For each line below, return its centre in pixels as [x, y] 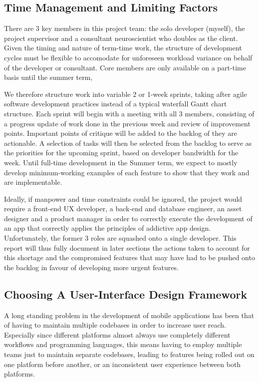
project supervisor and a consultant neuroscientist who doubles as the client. [121, 38]
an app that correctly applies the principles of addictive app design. [108, 228]
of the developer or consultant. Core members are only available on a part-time [125, 67]
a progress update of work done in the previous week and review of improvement [127, 123]
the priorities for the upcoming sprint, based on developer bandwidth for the [121, 153]
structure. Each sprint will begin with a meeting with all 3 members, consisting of [129, 113]
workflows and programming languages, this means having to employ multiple [123, 344]
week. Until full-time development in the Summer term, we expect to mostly [121, 162]
